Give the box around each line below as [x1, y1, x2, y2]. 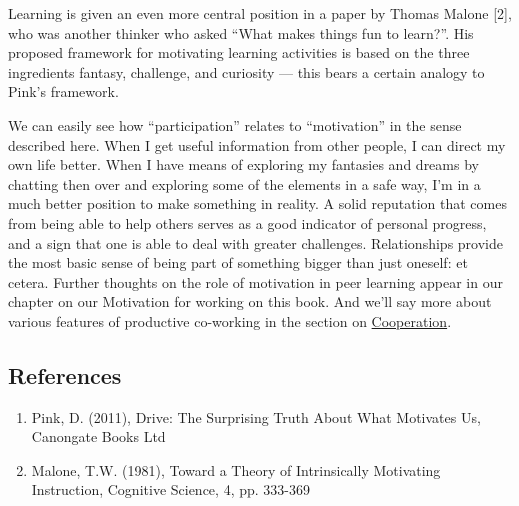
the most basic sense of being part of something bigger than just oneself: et [8, 252, 468, 273]
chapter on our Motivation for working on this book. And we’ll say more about [8, 291, 492, 312]
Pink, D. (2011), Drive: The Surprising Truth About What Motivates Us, [31, 406, 481, 427]
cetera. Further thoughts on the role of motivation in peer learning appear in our [8, 271, 503, 292]
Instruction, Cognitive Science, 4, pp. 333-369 [31, 479, 310, 500]
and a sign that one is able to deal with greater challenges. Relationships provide [8, 232, 503, 253]
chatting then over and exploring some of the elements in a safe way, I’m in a [8, 173, 481, 194]
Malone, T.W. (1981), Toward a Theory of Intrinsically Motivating [31, 459, 441, 480]
